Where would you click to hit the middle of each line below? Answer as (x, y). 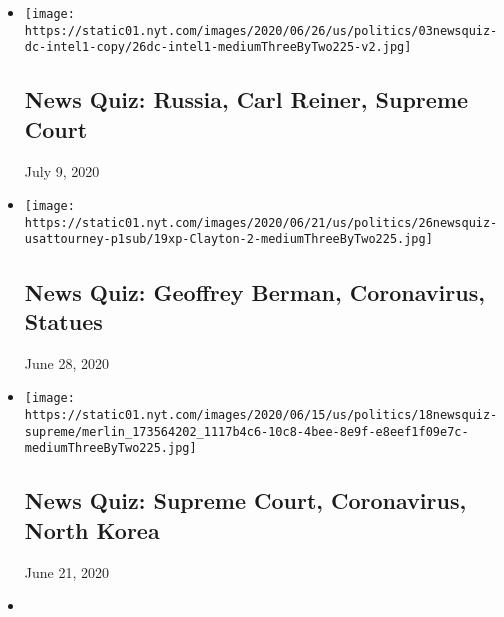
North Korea (92, 529)
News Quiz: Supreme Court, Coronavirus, (245, 500)
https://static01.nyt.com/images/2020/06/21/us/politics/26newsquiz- (261, 222)
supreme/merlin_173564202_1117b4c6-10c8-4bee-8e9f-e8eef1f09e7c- (246, 431)
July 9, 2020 (62, 170)
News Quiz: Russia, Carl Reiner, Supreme (246, 99)
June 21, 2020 (66, 571)
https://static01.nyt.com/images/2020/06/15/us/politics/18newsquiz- (261, 414)
